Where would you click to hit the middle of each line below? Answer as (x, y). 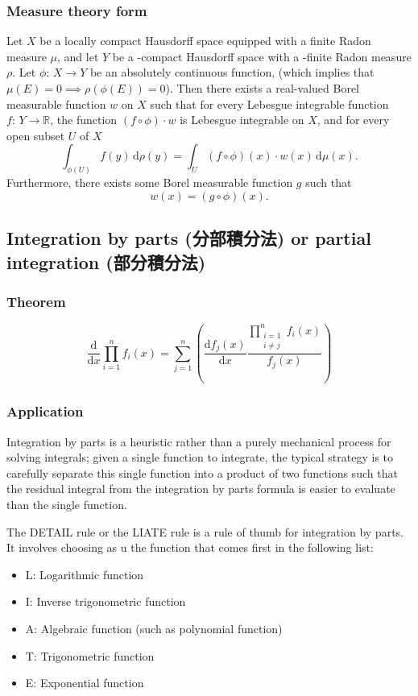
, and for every (353, 120)
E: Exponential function (85, 683)
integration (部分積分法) (106, 261)
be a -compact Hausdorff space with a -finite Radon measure (262, 56)
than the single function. (67, 504)
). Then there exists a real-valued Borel (262, 88)
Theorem (36, 301)
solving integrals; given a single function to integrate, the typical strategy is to (200, 457)
